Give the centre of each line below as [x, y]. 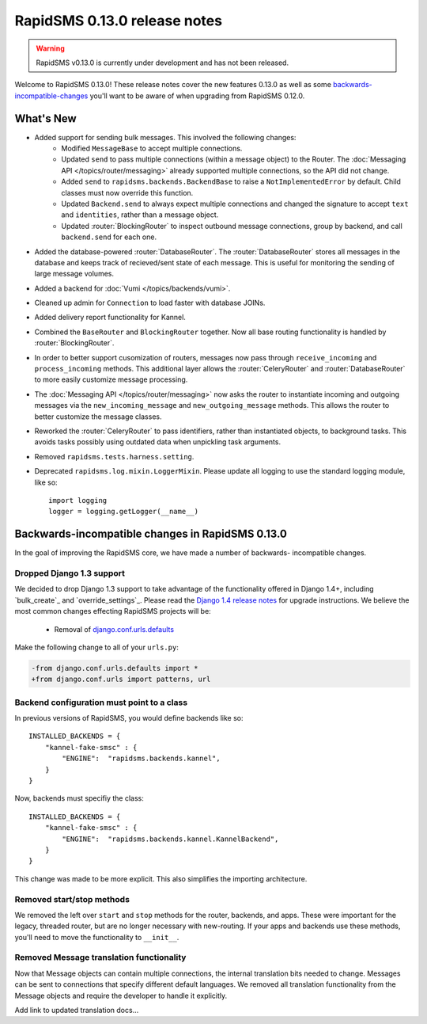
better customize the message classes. [98, 417]
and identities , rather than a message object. [140, 215]
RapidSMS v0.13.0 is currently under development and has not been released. [162, 63]
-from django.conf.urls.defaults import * [115, 668]
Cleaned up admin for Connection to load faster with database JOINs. [150, 303]
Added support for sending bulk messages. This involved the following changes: [165, 137]
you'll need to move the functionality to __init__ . [97, 937]
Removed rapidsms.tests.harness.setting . [114, 456]
